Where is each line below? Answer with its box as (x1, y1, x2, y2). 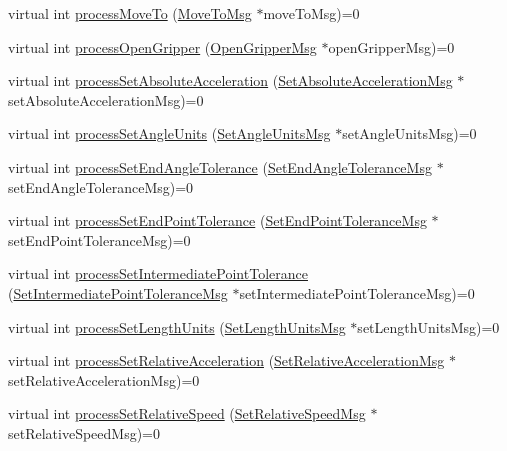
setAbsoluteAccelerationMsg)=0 (8, 89, 204, 110)
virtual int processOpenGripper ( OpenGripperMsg (8, 36, 317, 57)
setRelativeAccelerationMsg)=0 (8, 369, 200, 390)
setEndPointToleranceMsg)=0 (8, 229, 191, 250)
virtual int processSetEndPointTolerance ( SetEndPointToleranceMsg (8, 210, 427, 231)
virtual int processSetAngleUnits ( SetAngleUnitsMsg (8, 123, 331, 144)
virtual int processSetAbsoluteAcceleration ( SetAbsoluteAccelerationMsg (8, 70, 453, 91)
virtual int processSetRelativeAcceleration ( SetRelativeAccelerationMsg (8, 350, 445, 371)
